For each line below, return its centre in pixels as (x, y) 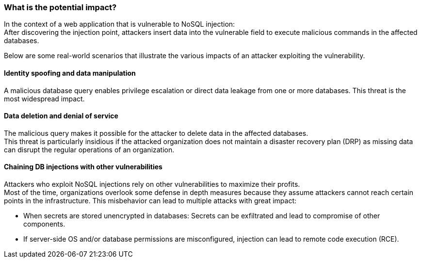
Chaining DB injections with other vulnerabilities (83, 167)
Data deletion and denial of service (61, 116)
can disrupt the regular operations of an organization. (89, 149)
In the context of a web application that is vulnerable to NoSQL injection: (120, 24)
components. (44, 224)
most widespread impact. (44, 98)
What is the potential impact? (60, 7)
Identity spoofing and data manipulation (70, 73)
